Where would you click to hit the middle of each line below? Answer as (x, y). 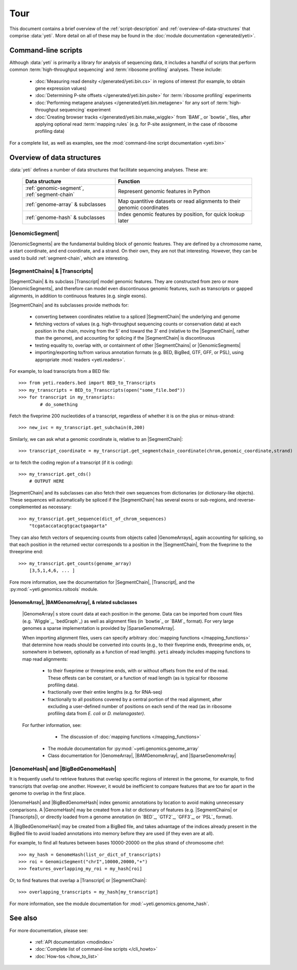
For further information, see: (52, 725)
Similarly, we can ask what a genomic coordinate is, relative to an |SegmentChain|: (96, 439)
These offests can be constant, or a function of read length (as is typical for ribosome (138, 678)
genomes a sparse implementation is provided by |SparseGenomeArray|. (99, 628)
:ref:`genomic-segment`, (55, 188)
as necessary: (57, 507)
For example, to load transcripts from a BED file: (60, 371)
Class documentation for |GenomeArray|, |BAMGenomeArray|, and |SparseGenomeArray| (142, 755)
